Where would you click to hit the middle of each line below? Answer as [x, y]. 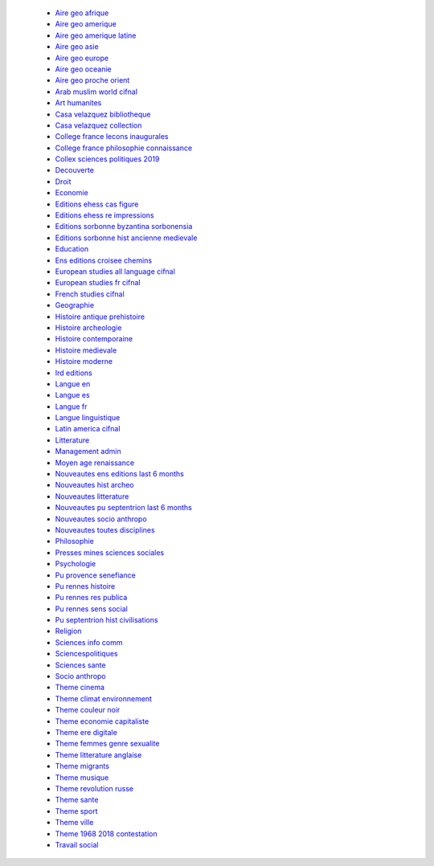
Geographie [75, 305]
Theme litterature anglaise [98, 754]
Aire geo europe [82, 58]
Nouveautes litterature [92, 496]
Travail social [77, 844]
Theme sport [76, 811]
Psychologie [76, 564]
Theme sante [77, 800]
